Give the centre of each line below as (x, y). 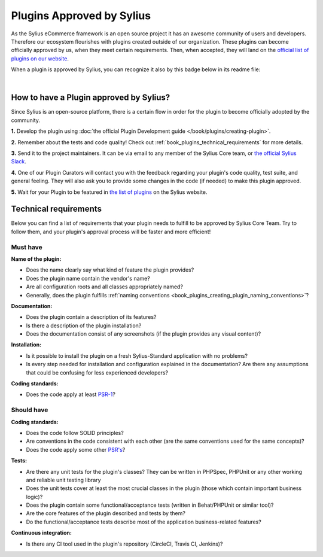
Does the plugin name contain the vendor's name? (88, 278)
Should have (30, 410)
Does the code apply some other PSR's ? (76, 449)
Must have (27, 247)
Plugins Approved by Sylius (81, 16)
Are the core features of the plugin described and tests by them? (106, 513)
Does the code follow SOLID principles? (75, 433)
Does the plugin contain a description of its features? (91, 317)
